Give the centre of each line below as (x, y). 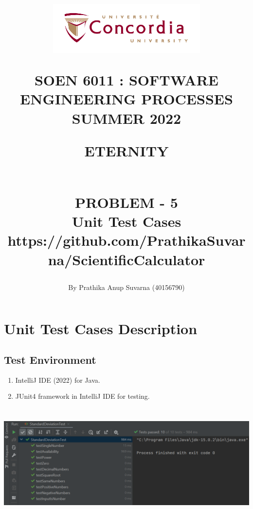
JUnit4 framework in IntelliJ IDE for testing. (82, 396)
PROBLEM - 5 (126, 202)
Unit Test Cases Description (101, 329)
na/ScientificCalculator (126, 259)
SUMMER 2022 (126, 118)
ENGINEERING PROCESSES (126, 99)
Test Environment (50, 360)
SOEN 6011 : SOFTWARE (126, 80)
